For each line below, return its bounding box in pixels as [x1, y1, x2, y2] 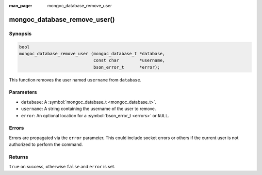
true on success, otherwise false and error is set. [9, 164, 115, 170]
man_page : [9, 3, 33, 8]
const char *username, [93, 58, 165, 63]
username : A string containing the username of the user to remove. [21, 106, 156, 111]
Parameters [9, 89, 37, 95]
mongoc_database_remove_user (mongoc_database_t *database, [19, 51, 165, 56]
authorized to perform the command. [9, 142, 83, 147]
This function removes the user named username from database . [9, 77, 142, 82]
